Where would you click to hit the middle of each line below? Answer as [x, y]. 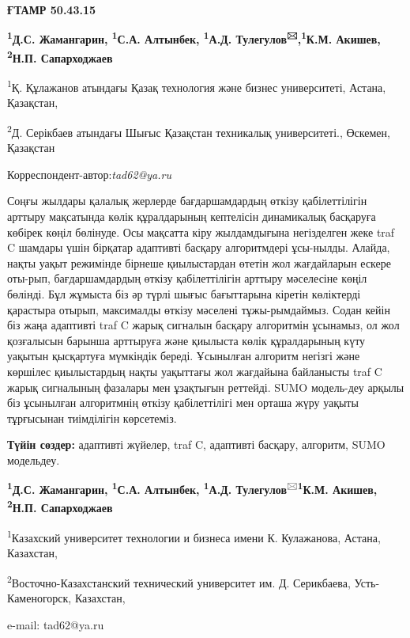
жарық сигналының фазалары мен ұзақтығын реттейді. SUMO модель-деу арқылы [206, 387]
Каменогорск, [39, 598]
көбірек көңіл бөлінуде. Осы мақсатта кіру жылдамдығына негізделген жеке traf [201, 232]
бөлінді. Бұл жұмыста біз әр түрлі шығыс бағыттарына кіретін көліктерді [184, 293]
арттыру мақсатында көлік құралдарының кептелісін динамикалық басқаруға [192, 216]
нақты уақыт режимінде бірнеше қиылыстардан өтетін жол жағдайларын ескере [199, 262]
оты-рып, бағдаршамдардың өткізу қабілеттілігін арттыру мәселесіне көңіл [187, 278]
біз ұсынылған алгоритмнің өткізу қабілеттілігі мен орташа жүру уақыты [183, 403]
